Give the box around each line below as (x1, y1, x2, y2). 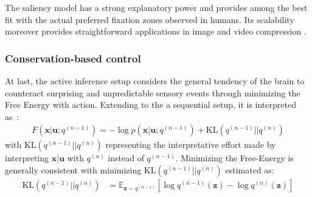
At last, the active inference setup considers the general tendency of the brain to (5, 75, 305, 87)
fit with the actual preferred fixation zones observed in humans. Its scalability (5, 13, 294, 25)
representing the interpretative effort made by (105, 138, 276, 151)
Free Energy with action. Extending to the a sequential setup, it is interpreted (5, 98, 296, 111)
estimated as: (225, 164, 274, 176)
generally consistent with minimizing (5, 164, 142, 176)
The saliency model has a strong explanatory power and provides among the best (5, 1, 308, 13)
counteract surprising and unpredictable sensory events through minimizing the (5, 86, 300, 99)
